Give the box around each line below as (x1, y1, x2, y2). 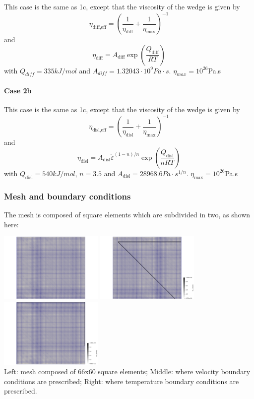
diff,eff (92, 24, 106, 30)
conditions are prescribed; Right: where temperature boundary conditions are (4, 376, 239, 386)
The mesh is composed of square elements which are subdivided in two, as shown (4, 209, 251, 219)
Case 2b (4, 85, 32, 96)
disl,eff (92, 128, 106, 133)
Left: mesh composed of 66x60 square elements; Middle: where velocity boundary (4, 366, 251, 377)
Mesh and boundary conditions (4, 190, 131, 202)
